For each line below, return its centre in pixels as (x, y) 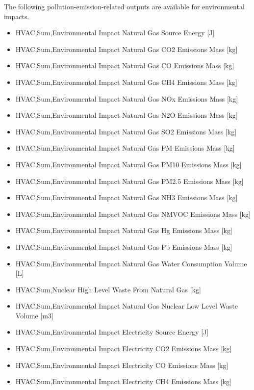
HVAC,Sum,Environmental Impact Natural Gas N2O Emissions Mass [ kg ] (127, 115)
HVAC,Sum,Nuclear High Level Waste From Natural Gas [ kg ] (108, 289)
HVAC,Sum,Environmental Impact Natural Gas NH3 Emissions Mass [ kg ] (127, 197)
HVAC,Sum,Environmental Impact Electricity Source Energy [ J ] (112, 332)
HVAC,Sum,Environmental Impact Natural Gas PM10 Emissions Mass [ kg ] (128, 164)
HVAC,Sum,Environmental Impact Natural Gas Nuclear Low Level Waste (127, 306)
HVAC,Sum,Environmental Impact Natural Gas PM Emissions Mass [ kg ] (125, 148)
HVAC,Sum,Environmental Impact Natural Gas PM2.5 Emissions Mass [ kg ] (129, 181)
